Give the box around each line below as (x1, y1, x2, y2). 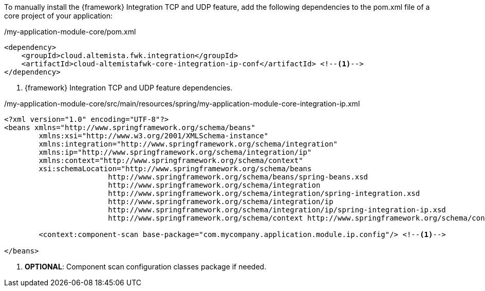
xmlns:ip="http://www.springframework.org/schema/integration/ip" (39, 148, 312, 156)
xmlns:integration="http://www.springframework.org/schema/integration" (39, 140, 338, 148)
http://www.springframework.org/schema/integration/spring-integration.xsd (108, 189, 420, 197)
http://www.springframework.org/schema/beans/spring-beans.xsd (108, 173, 368, 181)
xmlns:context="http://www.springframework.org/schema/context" (39, 156, 303, 165)
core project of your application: (4, 11, 113, 20)
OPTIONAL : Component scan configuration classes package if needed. (25, 262, 267, 271)
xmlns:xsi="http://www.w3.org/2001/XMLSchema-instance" (39, 132, 269, 140)
